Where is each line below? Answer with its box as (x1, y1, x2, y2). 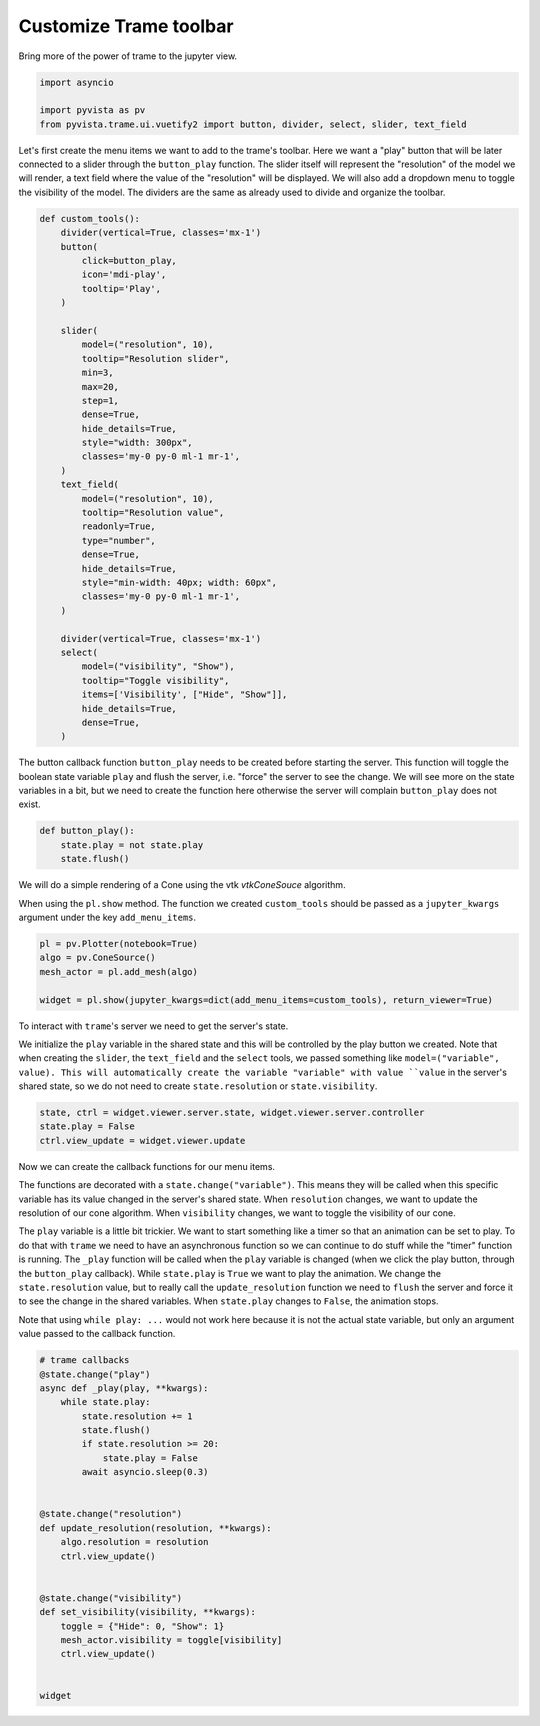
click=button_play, (81, 255, 177, 267)
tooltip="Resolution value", (81, 507, 225, 519)
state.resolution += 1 (81, 1410, 194, 1422)
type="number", (81, 535, 157, 546)
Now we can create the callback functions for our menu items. (18, 1160, 275, 1172)
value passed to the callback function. (18, 1328, 176, 1340)
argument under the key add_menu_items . (18, 911, 197, 923)
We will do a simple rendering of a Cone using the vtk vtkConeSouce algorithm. (18, 879, 346, 891)
